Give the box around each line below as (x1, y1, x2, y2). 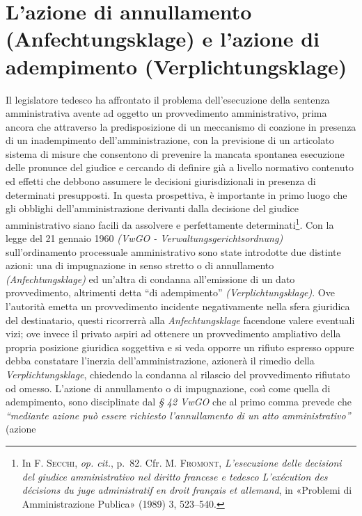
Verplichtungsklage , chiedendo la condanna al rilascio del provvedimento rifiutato (6, 367, 350, 382)
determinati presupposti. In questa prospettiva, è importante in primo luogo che (6, 187, 347, 202)
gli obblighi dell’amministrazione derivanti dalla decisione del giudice (6, 201, 299, 216)
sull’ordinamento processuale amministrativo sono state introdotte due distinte (6, 244, 341, 259)
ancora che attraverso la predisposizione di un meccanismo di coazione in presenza (6, 119, 356, 134)
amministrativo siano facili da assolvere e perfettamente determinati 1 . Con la (6, 215, 334, 232)
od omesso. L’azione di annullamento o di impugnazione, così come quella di (6, 380, 331, 395)
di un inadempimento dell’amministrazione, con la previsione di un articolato (6, 133, 334, 147)
